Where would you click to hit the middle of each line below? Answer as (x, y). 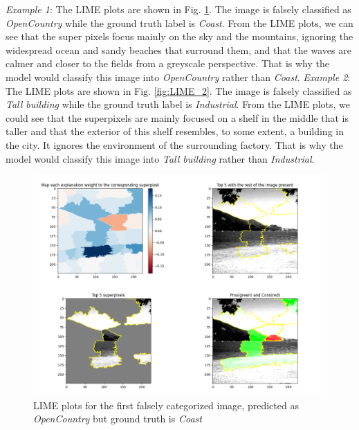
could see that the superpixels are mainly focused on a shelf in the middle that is (177, 117)
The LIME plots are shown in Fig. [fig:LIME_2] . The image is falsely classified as (179, 90)
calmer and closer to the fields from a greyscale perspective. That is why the (167, 63)
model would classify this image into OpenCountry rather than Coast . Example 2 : (178, 77)
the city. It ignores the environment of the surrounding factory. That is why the (174, 144)
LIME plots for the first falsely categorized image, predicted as (166, 405)
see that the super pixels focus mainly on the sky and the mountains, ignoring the (179, 36)
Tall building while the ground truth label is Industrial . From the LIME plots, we (178, 104)
